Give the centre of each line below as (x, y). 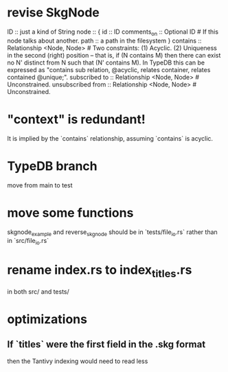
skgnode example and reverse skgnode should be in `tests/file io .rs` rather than (112, 233)
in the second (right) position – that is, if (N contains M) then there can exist (114, 55)
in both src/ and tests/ (38, 291)
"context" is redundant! (76, 119)
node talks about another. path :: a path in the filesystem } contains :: (104, 40)
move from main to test (40, 185)
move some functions (70, 212)
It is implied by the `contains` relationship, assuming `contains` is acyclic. (110, 138)
